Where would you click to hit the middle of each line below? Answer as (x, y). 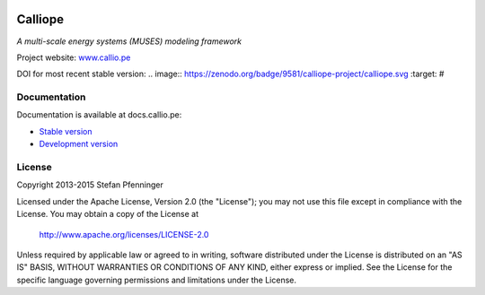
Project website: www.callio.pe (74, 57)
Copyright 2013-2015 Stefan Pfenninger (90, 185)
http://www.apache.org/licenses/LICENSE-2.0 (124, 234)
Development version (79, 144)
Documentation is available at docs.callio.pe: (99, 115)
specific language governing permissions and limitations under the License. (156, 280)
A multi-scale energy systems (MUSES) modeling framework (129, 41)
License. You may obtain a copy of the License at (108, 214)
